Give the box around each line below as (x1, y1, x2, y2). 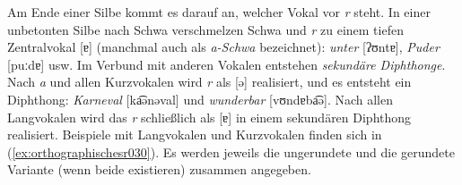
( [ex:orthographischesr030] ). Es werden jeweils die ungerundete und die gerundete (7, 142, 455, 161)
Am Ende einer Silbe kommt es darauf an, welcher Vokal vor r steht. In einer (7, 3, 431, 21)
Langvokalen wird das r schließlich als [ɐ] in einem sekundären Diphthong (7, 107, 412, 126)
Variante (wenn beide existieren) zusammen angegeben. (7, 160, 311, 179)
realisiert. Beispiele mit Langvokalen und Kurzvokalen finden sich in (7, 125, 382, 144)
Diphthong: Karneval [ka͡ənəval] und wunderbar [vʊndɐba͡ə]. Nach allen (7, 89, 394, 108)
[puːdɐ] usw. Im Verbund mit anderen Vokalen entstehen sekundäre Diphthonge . (7, 55, 446, 73)
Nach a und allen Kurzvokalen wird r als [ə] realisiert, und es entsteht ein (7, 72, 412, 91)
